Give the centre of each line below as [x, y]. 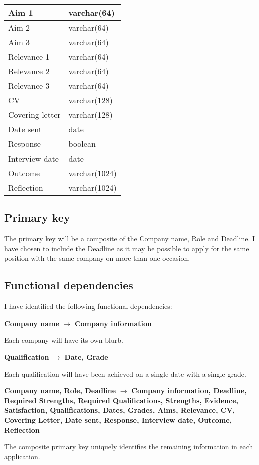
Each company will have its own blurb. [64, 340]
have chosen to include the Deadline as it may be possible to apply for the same [127, 248]
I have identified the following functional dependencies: [88, 306]
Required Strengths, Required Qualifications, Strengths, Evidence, [121, 400]
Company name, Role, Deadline [60, 391]
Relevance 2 [29, 71]
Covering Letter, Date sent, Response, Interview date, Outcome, [118, 420]
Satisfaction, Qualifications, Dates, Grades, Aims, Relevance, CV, [120, 410]
